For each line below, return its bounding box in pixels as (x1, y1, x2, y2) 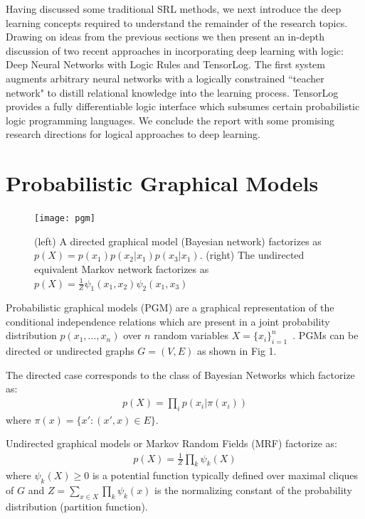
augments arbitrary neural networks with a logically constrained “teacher (6, 70, 324, 85)
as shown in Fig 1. (196, 343, 277, 358)
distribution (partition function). (6, 499, 148, 514)
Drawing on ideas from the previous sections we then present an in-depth (6, 29, 324, 44)
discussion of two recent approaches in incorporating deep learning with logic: (6, 43, 344, 58)
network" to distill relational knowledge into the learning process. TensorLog (6, 85, 339, 100)
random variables (154, 328, 228, 343)
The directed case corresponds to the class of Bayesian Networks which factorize (6, 367, 355, 382)
